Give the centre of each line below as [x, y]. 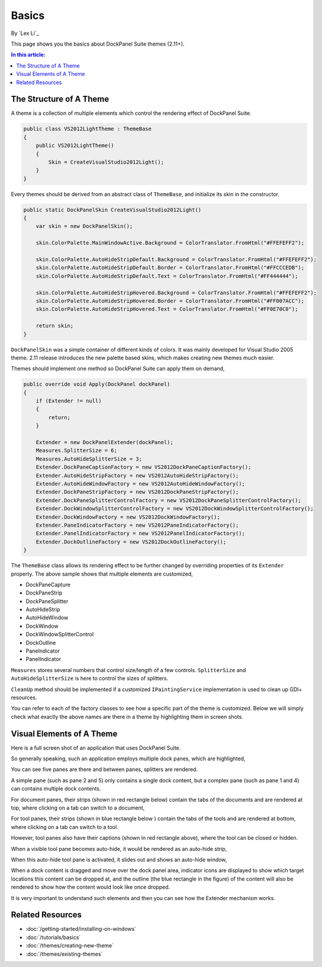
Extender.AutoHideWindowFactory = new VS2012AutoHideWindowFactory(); [141, 483]
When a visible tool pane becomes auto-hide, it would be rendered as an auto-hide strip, [119, 849]
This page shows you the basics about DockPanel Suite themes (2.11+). [98, 44]
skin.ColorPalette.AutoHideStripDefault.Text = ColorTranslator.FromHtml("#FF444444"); [167, 276]
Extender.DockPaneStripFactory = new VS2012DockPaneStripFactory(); [137, 492]
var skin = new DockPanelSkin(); [84, 226]
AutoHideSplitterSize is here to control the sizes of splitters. [90, 679]
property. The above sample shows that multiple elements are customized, [102, 574]
